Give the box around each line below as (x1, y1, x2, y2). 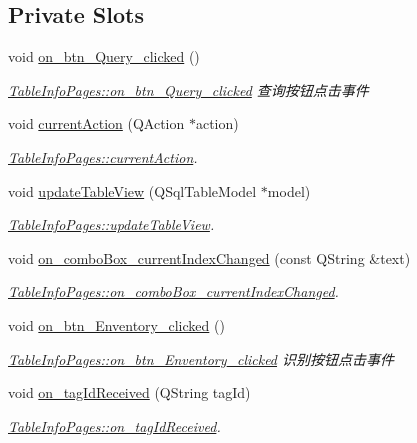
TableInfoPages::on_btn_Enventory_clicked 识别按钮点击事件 (8, 348, 395, 369)
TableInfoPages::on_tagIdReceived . (8, 415, 221, 436)
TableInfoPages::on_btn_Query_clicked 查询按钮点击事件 (8, 79, 369, 100)
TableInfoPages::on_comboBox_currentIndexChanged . (8, 281, 339, 302)
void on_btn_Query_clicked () (8, 46, 200, 67)
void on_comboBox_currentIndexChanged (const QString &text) (8, 247, 411, 268)
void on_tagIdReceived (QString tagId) (8, 382, 251, 403)
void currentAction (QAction (8, 113, 185, 134)
